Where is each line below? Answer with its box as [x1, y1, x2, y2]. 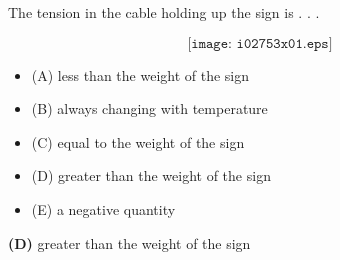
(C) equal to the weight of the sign [31, 131, 245, 152]
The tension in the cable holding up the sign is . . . [8, 2, 320, 22]
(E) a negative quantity [31, 198, 176, 219]
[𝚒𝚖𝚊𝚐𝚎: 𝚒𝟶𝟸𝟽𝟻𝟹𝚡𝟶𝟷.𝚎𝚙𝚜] [187, 36, 333, 51]
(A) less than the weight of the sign [31, 64, 250, 85]
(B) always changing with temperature [31, 98, 268, 119]
